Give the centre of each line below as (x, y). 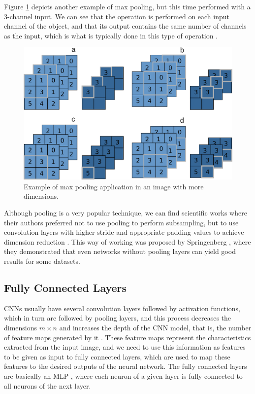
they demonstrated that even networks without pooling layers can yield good (120, 251)
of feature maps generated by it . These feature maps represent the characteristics (127, 337)
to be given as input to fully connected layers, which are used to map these (117, 356)
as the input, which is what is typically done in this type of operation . (111, 35)
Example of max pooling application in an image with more (114, 186)
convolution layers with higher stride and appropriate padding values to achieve (124, 232)
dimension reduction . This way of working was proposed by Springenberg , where (127, 241)
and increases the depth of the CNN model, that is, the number (155, 327)
